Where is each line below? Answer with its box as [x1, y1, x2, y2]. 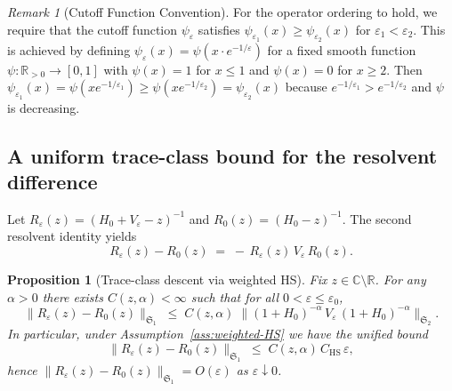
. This [413, 20, 446, 38]
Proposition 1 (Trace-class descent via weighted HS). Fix [7, 269, 327, 288]
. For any [375, 269, 426, 288]
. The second [342, 209, 412, 227]
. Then [386, 60, 423, 78]
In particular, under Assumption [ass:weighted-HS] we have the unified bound [7, 324, 428, 343]
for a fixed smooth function [267, 40, 416, 59]
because [285, 77, 327, 96]
